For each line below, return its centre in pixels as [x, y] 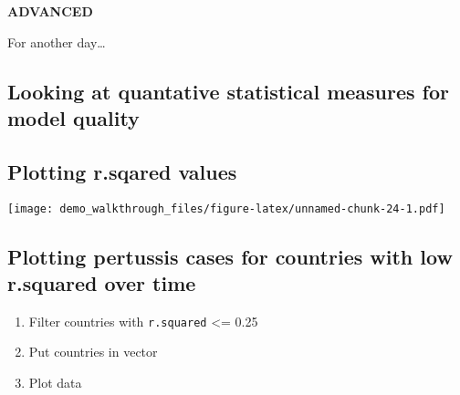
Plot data [55, 383]
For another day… [57, 42]
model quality [73, 117]
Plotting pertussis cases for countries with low [230, 256]
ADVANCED [50, 11]
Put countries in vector [93, 352]
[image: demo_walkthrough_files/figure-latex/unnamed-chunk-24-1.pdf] [226, 208]
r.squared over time [102, 283]
